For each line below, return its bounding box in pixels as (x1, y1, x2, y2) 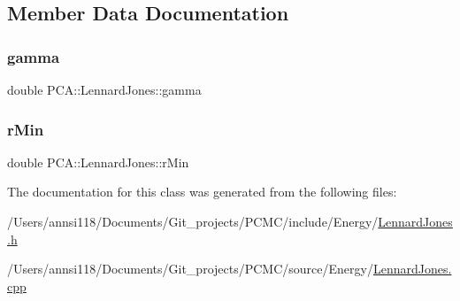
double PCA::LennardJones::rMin (7, 152, 189, 171)
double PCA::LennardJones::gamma (7, 81, 202, 98)
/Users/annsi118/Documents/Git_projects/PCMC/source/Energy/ (7, 259, 373, 278)
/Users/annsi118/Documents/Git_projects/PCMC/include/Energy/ (7, 212, 379, 230)
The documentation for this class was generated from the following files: (7, 182, 397, 201)
